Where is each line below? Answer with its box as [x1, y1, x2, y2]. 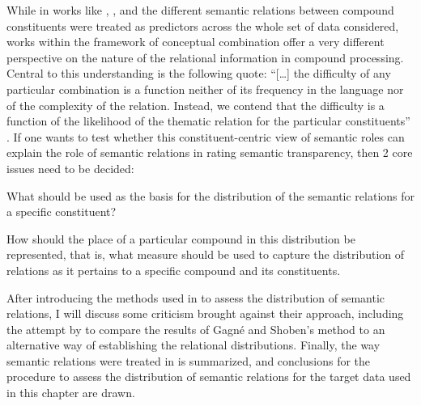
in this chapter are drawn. [6, 384, 135, 401]
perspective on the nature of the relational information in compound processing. [6, 49, 404, 66]
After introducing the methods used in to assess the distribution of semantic [6, 289, 385, 306]
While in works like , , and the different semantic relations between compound [6, 2, 394, 18]
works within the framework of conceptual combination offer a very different [6, 33, 385, 50]
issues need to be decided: [6, 159, 134, 176]
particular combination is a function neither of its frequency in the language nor [6, 80, 404, 97]
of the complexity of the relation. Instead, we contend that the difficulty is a [6, 96, 385, 113]
